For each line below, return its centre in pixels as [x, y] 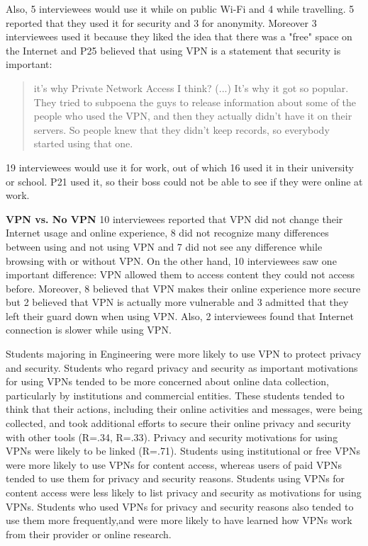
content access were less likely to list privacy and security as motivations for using [184, 492]
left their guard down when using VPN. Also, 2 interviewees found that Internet [180, 315]
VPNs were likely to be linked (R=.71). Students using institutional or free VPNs [183, 451]
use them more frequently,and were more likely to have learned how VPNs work [179, 520]
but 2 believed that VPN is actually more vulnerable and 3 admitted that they [177, 302]
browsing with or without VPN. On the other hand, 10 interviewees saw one [171, 260]
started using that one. [83, 143]
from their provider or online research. [89, 534]
